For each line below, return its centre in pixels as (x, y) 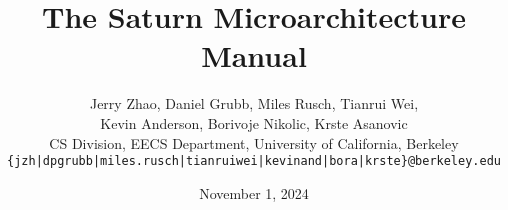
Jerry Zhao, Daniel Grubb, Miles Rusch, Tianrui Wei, (254, 103)
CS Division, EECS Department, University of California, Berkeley (254, 142)
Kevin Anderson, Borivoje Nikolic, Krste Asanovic (254, 122)
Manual (254, 55)
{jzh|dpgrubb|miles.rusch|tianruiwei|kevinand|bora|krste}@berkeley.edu (254, 161)
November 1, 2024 (254, 192)
